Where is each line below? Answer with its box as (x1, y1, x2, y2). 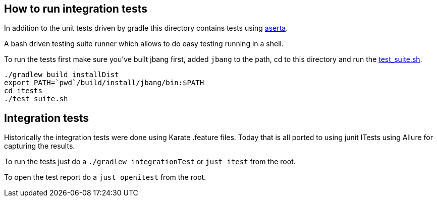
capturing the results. (4, 142, 75, 151)
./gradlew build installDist (4, 71, 119, 79)
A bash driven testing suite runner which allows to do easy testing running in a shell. (4, 39, 284, 48)
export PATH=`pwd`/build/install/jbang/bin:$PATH (4, 79, 204, 87)
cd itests (4, 87, 42, 95)
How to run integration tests (4, 3, 147, 15)
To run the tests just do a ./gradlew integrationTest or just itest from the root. (4, 157, 296, 166)
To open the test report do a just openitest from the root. (4, 173, 206, 182)
